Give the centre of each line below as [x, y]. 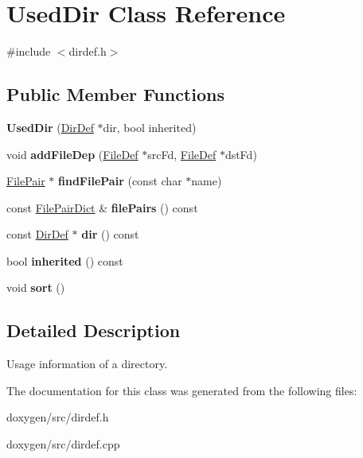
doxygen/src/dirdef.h [58, 417]
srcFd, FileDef [182, 154]
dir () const [110, 234]
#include [29, 51]
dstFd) [241, 154]
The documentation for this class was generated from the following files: [182, 390]
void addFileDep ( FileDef [72, 154]
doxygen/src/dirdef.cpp [63, 444]
